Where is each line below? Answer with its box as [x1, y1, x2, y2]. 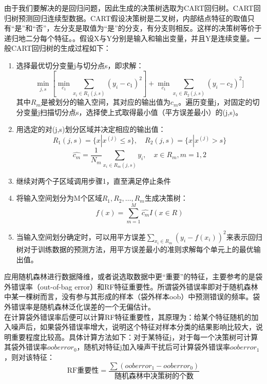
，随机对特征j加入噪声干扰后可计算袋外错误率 [77, 341, 230, 352]
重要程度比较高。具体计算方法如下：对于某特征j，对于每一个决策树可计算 [11, 331, 258, 342]
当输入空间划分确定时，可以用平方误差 [16, 231, 146, 242]
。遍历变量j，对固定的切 [178, 97, 260, 107]
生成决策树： [144, 193, 188, 203]
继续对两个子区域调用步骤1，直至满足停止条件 [16, 175, 171, 186]
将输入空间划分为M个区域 [16, 193, 102, 203]
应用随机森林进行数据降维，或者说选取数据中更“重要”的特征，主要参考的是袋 [4, 271, 263, 282]
